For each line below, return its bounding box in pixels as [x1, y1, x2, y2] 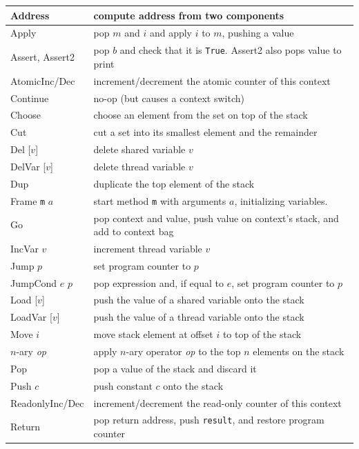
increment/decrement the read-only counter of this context [93, 395, 342, 410]
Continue [10, 90, 49, 105]
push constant [93, 378, 153, 392]
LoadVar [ [10, 310, 52, 324]
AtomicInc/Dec [10, 73, 75, 88]
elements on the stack [253, 344, 345, 358]
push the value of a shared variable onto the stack [93, 292, 304, 307]
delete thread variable [93, 159, 186, 173]
